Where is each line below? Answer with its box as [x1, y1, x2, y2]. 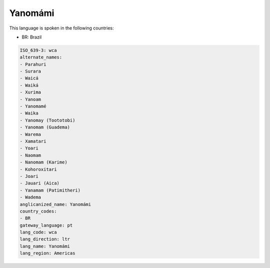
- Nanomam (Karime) [19, 159, 67, 165]
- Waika [19, 110, 38, 116]
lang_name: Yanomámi [19, 243, 70, 249]
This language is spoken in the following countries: [9, 25, 114, 31]
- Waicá [19, 75, 38, 81]
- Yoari [19, 145, 38, 151]
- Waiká [19, 82, 38, 88]
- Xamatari [19, 138, 46, 144]
